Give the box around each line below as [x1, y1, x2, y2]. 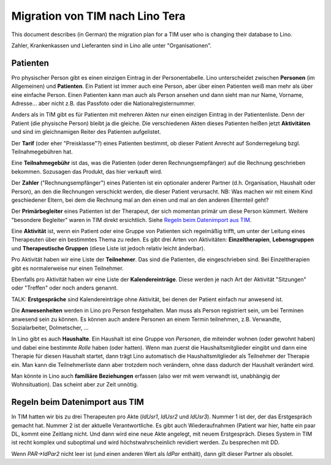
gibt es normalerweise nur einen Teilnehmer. [11, 264, 124, 272]
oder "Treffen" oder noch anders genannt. [11, 284, 118, 291]
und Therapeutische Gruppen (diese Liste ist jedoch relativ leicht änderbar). [11, 244, 205, 252]
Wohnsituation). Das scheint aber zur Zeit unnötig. [11, 381, 139, 388]
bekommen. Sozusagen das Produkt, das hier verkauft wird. [11, 167, 162, 175]
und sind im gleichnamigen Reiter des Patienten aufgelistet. [11, 128, 162, 136]
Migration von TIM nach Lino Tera [11, 9, 186, 23]
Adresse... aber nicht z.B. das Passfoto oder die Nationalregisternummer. [11, 100, 196, 107]
